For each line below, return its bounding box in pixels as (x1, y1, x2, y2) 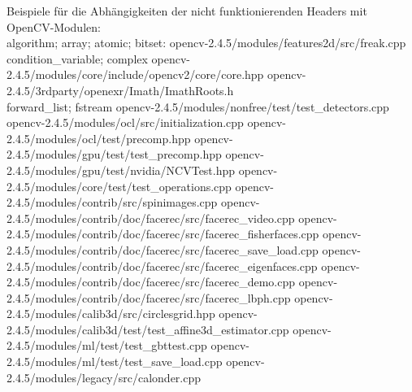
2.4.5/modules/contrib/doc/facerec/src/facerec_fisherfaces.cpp (7, 225, 319, 242)
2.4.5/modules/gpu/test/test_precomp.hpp (7, 146, 222, 163)
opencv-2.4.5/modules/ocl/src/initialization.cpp (7, 114, 244, 131)
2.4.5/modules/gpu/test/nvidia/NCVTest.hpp (7, 161, 236, 178)
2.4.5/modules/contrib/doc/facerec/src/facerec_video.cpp (7, 209, 295, 226)
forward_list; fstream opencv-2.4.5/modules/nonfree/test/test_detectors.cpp (7, 98, 389, 115)
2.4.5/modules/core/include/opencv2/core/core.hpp (7, 66, 264, 83)
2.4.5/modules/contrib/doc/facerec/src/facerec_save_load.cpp (7, 241, 319, 258)
